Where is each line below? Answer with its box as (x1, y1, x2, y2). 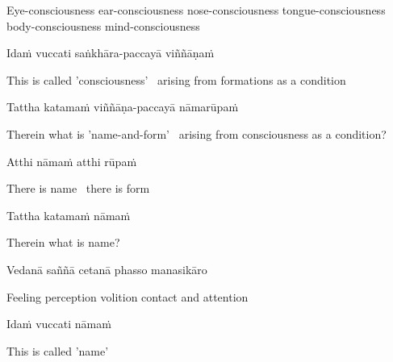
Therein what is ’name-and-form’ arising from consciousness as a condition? (6, 125, 387, 142)
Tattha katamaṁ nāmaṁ (6, 206, 131, 223)
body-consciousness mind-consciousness (6, 17, 200, 34)
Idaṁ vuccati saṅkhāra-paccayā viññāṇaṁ (6, 44, 215, 61)
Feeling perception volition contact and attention (6, 288, 249, 305)
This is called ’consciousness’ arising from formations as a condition (6, 71, 346, 88)
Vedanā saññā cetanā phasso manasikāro (6, 260, 207, 277)
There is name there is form (6, 180, 150, 197)
